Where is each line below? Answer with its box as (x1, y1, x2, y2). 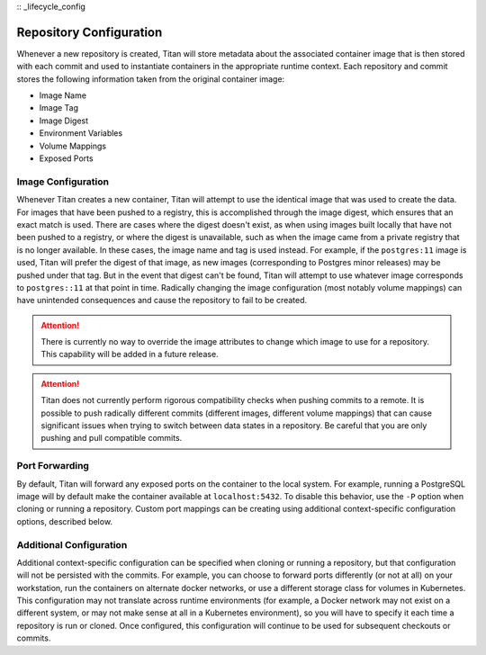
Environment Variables (39, 128, 123, 139)
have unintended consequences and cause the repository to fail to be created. (16, 295, 308, 306)
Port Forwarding (16, 460, 90, 472)
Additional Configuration (16, 538, 128, 551)
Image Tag (39, 103, 79, 113)
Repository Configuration (16, 24, 163, 40)
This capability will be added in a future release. (40, 349, 220, 360)
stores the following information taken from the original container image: (16, 73, 285, 85)
